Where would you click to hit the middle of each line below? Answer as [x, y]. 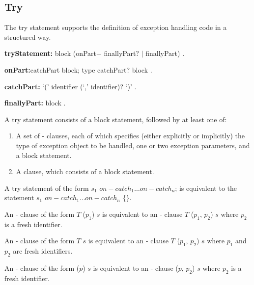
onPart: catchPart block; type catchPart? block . [78, 69]
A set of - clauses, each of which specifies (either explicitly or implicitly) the [130, 136]
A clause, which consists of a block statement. [85, 171]
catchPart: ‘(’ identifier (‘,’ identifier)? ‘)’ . [71, 86]
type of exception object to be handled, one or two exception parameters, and [133, 145]
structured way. [28, 37]
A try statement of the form [47, 188]
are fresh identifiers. [43, 251]
